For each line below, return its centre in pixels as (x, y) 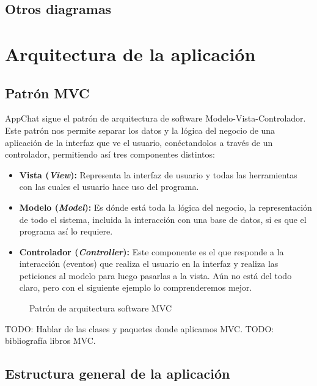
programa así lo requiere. (66, 231)
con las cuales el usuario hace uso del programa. (109, 187)
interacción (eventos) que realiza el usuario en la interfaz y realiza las (149, 264)
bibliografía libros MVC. (50, 340)
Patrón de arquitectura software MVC (100, 308)
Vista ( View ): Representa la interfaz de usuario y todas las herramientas (158, 174)
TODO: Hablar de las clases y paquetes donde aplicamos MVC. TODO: (140, 328)
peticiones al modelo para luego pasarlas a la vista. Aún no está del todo (155, 275)
